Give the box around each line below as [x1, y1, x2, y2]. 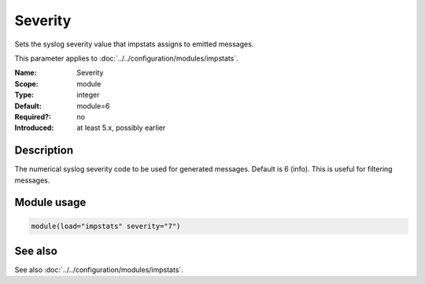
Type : [14, 90, 35, 100]
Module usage [14, 196, 87, 209]
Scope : [14, 79, 39, 88]
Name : [14, 68, 37, 78]
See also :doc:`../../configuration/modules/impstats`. [14, 265, 184, 275]
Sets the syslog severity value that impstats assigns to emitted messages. [14, 39, 254, 49]
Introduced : [14, 123, 54, 133]
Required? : [14, 112, 51, 121]
